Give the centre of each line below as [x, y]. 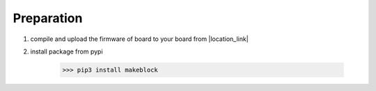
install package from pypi [67, 51]
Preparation [48, 18]
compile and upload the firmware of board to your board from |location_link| [139, 39]
